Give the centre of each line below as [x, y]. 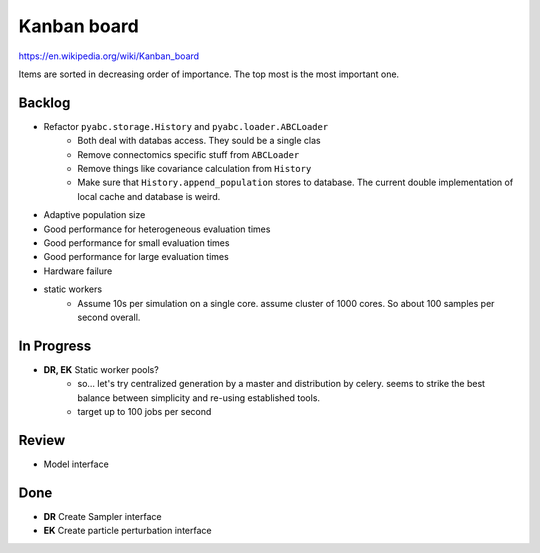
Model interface [76, 464]
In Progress [55, 345]
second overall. [109, 317]
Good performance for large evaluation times [136, 257]
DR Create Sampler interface [102, 516]
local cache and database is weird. [149, 196]
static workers [73, 289]
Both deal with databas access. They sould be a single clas [199, 141]
